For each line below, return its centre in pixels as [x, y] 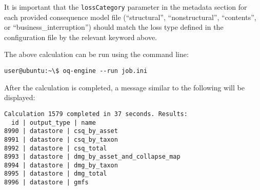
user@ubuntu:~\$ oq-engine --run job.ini [76, 71]
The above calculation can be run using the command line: [96, 54]
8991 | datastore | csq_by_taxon [61, 139]
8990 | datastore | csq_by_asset [61, 131]
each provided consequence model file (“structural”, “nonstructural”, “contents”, [130, 17]
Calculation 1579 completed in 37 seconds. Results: [96, 114]
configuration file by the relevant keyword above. [81, 37]
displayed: [20, 97]
